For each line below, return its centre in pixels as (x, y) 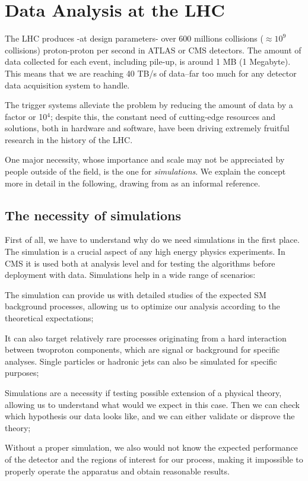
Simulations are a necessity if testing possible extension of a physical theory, (143, 392)
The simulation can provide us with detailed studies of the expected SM (136, 294)
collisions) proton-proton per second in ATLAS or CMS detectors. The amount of (153, 50)
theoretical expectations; (49, 318)
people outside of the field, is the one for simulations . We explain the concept (145, 171)
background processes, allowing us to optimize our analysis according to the (142, 306)
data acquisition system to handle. (67, 85)
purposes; (22, 373)
